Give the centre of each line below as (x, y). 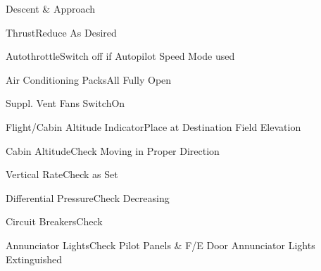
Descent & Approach (51, 8)
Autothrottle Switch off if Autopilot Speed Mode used (120, 56)
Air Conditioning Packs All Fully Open (89, 79)
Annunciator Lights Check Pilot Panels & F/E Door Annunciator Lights (160, 245)
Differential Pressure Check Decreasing (88, 197)
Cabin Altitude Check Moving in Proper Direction (113, 150)
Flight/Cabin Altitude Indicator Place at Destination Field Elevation (153, 126)
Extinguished (34, 259)
